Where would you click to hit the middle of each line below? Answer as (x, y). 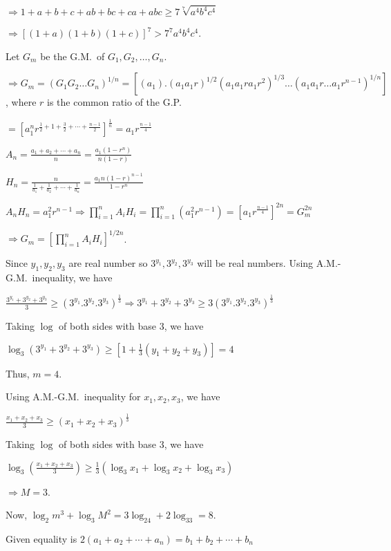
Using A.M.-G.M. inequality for (73, 396)
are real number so (108, 263)
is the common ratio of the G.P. (114, 102)
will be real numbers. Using (255, 263)
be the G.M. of (73, 56)
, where (21, 102)
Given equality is (41, 538)
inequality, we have (72, 277)
